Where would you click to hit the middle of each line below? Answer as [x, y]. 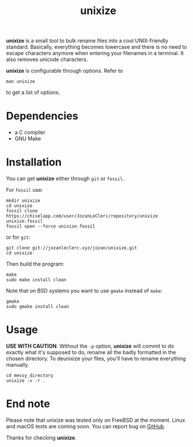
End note [28, 404]
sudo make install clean [36, 280]
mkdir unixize [23, 201]
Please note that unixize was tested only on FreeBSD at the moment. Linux [96, 420]
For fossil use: [25, 190]
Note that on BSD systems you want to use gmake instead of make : [84, 291]
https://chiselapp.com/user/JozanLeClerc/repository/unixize [82, 216]
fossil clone [22, 211]
